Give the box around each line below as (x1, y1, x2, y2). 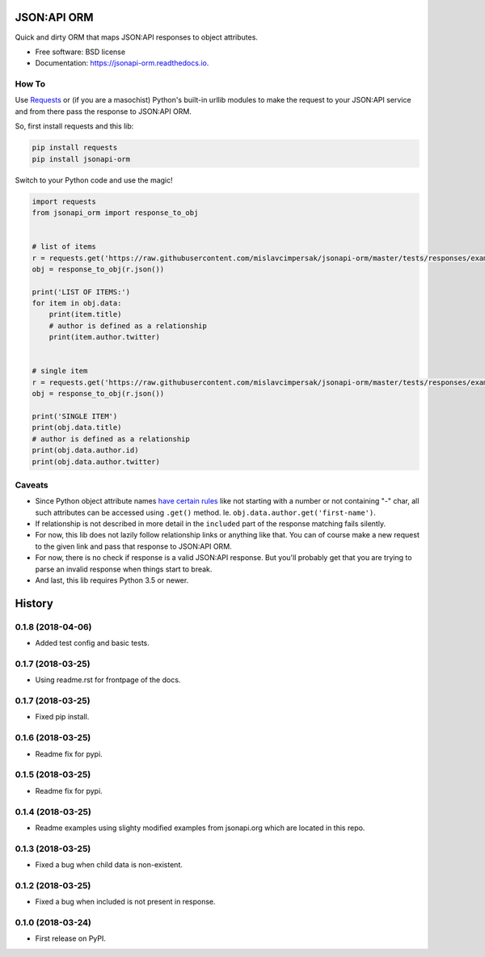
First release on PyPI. (35, 934, 107, 943)
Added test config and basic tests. (35, 639, 150, 648)
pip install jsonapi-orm (32, 154, 131, 163)
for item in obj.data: (32, 299, 122, 308)
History (15, 597, 54, 610)
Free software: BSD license (35, 47, 125, 57)
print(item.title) (48, 310, 122, 319)
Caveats (15, 479, 48, 491)
